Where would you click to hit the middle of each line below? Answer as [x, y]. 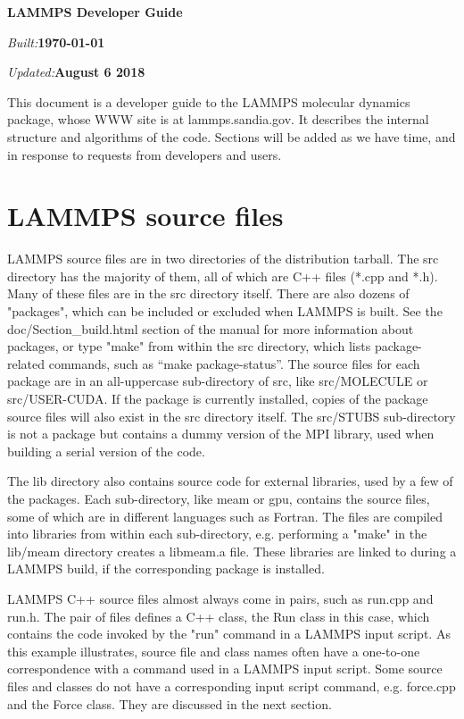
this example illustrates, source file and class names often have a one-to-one [214, 651]
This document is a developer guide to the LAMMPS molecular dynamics [209, 101]
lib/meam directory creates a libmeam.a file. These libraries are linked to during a [232, 551]
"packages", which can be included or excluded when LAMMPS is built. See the [225, 311]
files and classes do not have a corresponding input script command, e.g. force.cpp [232, 686]
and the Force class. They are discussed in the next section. [170, 703]
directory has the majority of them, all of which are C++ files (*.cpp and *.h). [223, 276]
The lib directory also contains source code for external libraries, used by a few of [230, 481]
